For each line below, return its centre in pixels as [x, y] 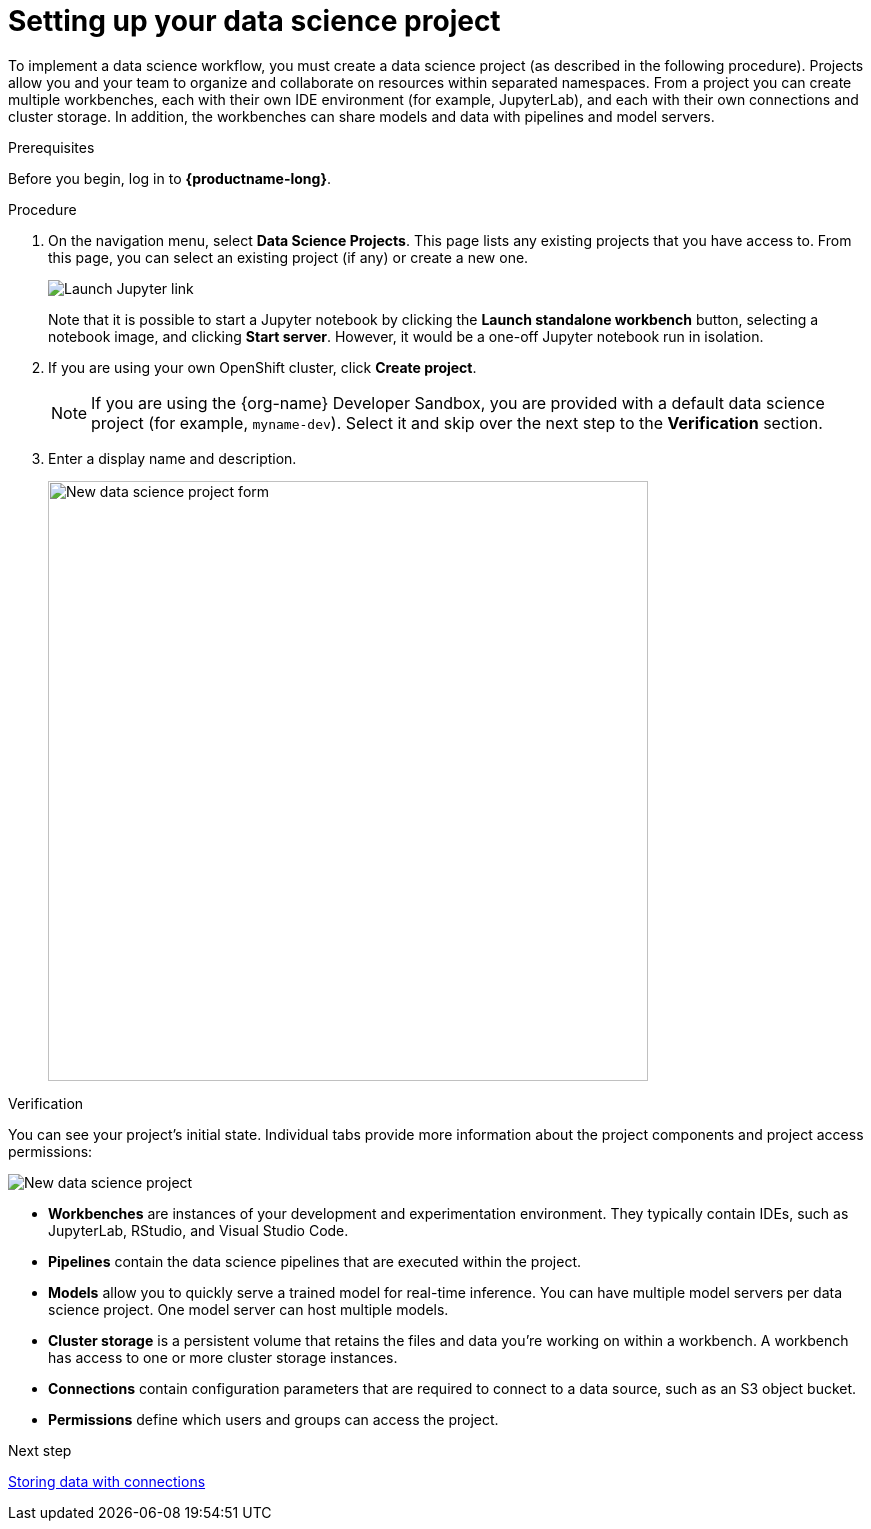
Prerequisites [51, 147]
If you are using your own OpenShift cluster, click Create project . [262, 367]
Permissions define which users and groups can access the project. [273, 1419]
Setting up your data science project [254, 21]
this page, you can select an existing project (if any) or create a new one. [288, 257]
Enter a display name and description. [172, 458]
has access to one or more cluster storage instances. [223, 1357]
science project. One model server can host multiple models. [248, 1309]
